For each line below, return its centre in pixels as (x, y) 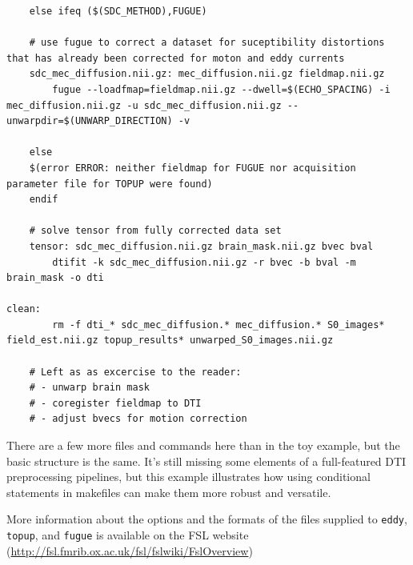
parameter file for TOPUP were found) (110, 184)
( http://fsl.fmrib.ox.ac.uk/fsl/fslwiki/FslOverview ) (130, 550)
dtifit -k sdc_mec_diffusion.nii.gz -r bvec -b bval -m (204, 262)
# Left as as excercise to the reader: (135, 372)
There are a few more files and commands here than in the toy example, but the (203, 445)
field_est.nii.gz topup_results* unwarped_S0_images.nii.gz (170, 341)
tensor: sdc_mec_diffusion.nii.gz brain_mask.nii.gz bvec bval (201, 246)
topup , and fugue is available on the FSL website (128, 535)
